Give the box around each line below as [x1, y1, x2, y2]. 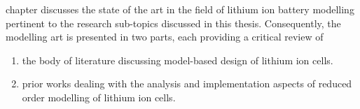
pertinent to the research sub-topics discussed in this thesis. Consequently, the [6, 15, 341, 30]
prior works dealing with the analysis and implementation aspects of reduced [22, 76, 352, 91]
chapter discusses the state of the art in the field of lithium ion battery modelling [6, 2, 354, 16]
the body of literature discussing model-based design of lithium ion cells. [22, 52, 333, 67]
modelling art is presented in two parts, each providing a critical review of [6, 29, 324, 44]
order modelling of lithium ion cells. [22, 89, 176, 104]
